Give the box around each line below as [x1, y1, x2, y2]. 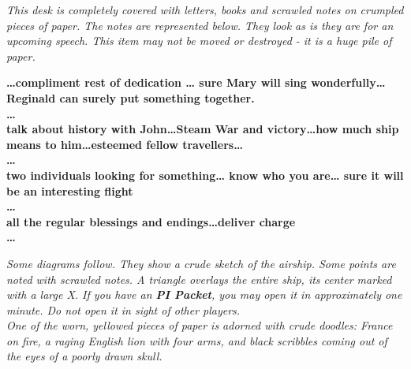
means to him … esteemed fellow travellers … [6, 136, 243, 152]
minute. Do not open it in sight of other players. [6, 301, 241, 318]
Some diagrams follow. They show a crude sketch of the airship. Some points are [6, 255, 396, 271]
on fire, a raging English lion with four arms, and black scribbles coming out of [6, 332, 387, 348]
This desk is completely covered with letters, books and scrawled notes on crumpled [6, 2, 404, 17]
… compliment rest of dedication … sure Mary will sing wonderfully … [6, 74, 386, 91]
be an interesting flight [6, 182, 133, 199]
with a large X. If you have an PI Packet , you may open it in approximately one [6, 286, 402, 303]
